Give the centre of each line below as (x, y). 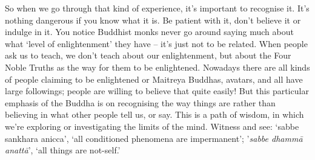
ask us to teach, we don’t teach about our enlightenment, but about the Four (148, 55)
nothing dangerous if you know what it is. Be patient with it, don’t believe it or (153, 20)
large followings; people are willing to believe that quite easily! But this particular (157, 91)
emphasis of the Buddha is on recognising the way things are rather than (140, 102)
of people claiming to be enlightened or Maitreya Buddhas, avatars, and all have (154, 79)
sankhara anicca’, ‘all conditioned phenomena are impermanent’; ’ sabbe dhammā (154, 138)
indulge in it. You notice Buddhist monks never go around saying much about (149, 32)
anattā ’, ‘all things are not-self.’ (63, 150)
